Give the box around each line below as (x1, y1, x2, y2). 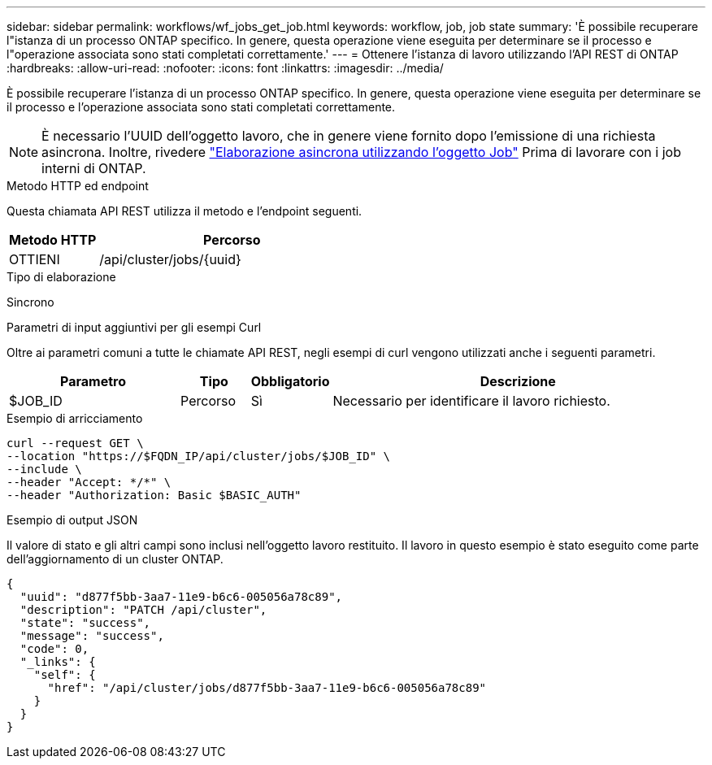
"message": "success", (20, 629, 164, 642)
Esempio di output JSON (7, 513, 138, 527)
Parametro (60, 373, 126, 389)
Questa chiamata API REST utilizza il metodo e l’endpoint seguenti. (7, 204, 363, 218)
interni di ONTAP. (41, 160, 146, 176)
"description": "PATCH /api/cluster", (20, 603, 267, 616)
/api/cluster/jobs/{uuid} (99, 251, 241, 267)
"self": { (33, 668, 96, 681)
